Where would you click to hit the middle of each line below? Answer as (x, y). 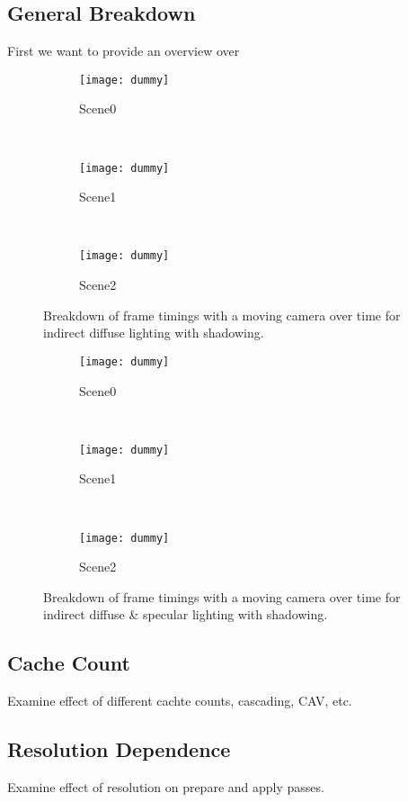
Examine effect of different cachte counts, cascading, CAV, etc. (180, 701)
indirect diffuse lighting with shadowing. (154, 333)
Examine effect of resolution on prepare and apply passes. (166, 787)
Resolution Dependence (119, 749)
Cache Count (69, 663)
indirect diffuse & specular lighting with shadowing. (186, 614)
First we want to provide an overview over (124, 51)
